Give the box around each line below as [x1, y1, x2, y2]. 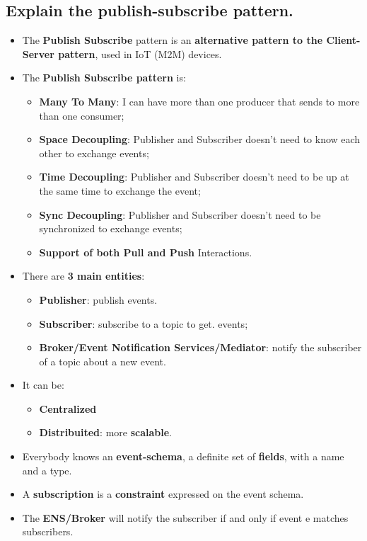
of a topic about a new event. [39, 353, 166, 368]
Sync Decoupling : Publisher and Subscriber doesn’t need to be [39, 207, 321, 222]
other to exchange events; [39, 145, 149, 160]
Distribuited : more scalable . [39, 425, 172, 440]
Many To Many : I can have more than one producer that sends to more [39, 93, 360, 108]
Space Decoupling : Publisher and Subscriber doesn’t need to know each [39, 132, 361, 147]
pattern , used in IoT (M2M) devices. [58, 46, 222, 61]
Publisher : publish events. [39, 292, 158, 307]
